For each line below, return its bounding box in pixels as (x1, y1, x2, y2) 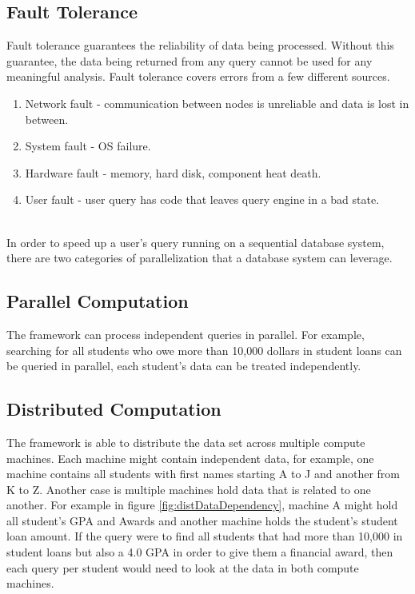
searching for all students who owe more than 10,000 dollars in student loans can (6, 341, 402, 358)
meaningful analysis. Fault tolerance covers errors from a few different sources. (6, 68, 390, 85)
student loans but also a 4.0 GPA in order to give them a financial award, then (6, 544, 393, 560)
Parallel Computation (6, 289, 189, 313)
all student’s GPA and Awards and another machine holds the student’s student (6, 512, 398, 528)
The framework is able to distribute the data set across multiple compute (6, 433, 365, 450)
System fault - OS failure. (25, 138, 151, 154)
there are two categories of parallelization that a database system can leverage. (6, 249, 393, 266)
